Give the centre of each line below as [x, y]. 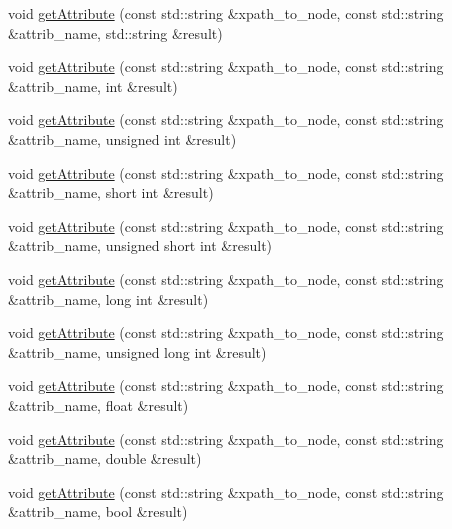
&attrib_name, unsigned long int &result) [137, 351]
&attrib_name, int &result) [93, 85]
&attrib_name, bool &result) [98, 511]
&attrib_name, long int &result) [108, 298]
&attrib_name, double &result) [105, 458]
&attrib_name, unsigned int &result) [122, 138]
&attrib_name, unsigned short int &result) [140, 245]
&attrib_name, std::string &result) [115, 32]
